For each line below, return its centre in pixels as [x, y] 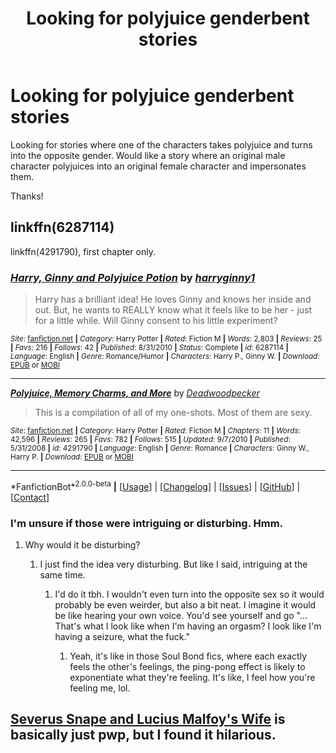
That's [68, 626]
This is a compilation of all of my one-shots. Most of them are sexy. [173, 413]
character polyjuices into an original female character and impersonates [158, 166]
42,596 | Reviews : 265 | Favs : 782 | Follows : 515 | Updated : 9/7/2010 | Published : [150, 440]
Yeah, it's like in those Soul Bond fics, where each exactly [188, 656]
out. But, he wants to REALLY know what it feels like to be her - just [173, 310]
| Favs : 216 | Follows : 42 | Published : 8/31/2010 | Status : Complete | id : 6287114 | [149, 348]
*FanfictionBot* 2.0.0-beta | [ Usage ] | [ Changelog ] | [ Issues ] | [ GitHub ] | [155, 485]
